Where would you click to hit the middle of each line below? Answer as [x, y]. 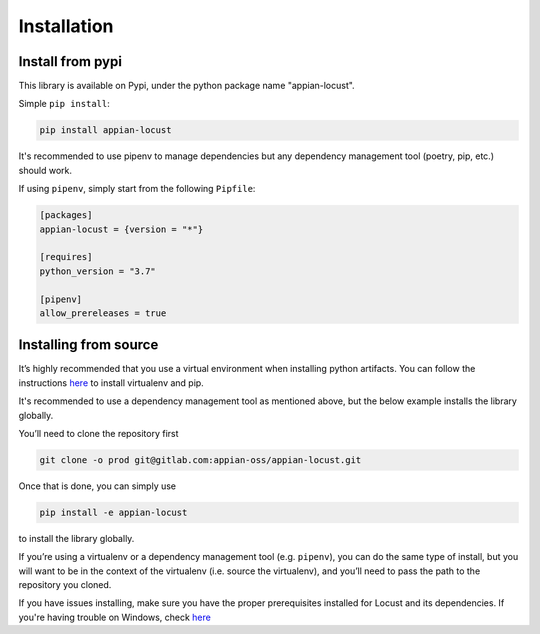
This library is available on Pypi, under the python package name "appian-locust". [186, 86]
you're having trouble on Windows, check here [115, 617]
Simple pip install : [64, 104]
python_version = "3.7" [98, 271]
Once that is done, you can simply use [97, 486]
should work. [45, 170]
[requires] [66, 257]
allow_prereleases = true [103, 313]
